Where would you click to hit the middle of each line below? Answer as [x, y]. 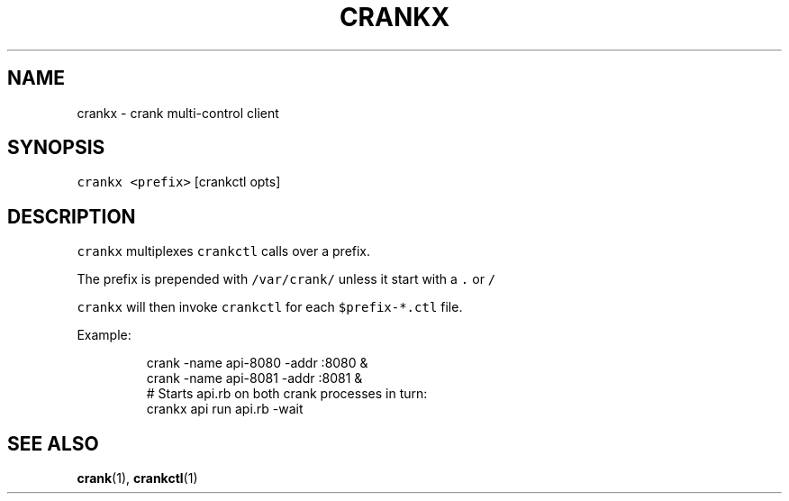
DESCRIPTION [72, 216]
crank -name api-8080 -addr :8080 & [257, 363]
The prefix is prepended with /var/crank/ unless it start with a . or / [286, 279]
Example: [104, 335]
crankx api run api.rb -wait [225, 409]
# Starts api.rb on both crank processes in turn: [287, 394]
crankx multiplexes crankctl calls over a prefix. [224, 251]
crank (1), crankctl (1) [137, 478]
